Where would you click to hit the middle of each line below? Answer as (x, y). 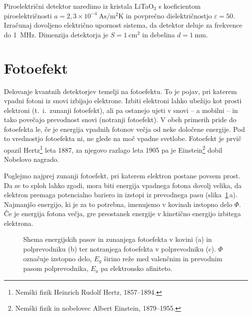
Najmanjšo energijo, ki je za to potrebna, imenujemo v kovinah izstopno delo (118, 204)
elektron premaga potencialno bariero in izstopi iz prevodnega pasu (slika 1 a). (121, 195)
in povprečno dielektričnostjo (169, 15)
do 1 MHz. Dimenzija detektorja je (56, 34)
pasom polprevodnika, (56, 268)
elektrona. (19, 223)
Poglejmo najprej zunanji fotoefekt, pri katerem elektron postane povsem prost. (122, 175)
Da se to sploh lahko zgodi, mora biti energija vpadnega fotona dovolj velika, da (123, 185)
